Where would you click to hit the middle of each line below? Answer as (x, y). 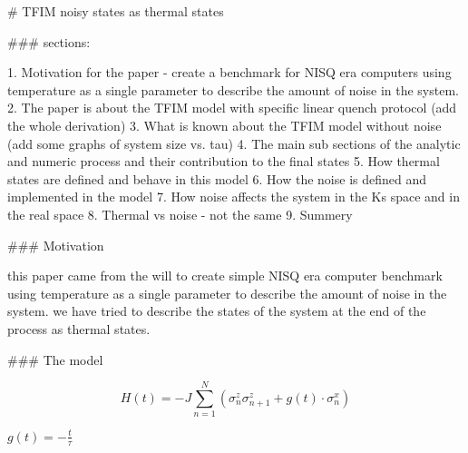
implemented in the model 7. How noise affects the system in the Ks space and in (234, 197)
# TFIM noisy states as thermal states (116, 11)
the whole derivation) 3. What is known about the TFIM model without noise (224, 125)
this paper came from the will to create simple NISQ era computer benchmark (225, 276)
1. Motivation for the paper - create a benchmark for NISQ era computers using (229, 72)
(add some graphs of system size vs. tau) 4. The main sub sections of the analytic (234, 143)
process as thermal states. (79, 328)
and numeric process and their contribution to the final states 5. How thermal (224, 161)
